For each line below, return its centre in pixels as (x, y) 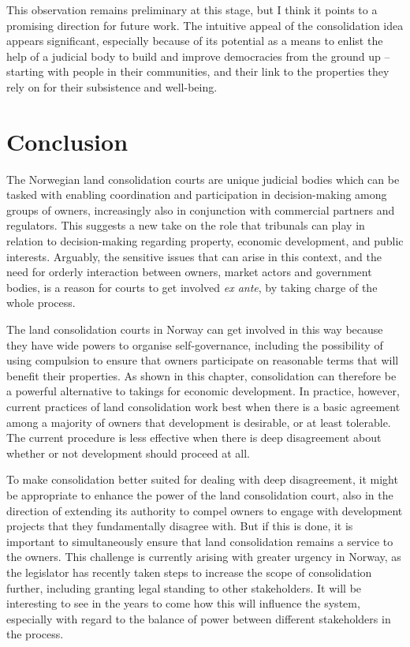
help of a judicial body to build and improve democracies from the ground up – (198, 56)
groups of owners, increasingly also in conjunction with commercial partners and (201, 209)
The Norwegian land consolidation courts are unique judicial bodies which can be (203, 179)
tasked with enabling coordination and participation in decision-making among (197, 194)
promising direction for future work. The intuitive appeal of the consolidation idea (205, 25)
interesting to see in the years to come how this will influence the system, (183, 603)
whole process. (41, 303)
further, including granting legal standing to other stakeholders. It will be (184, 587)
